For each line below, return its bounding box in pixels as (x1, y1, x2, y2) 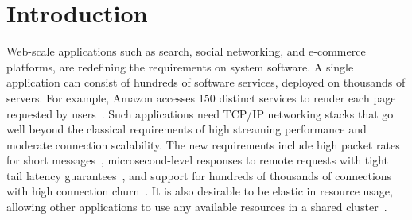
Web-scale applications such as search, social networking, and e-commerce (6, 43, 366, 60)
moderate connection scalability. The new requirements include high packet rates (6, 136, 400, 152)
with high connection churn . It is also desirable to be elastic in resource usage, (6, 183, 393, 199)
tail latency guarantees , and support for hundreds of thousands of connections (6, 167, 392, 183)
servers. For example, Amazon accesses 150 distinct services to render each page (6, 89, 396, 106)
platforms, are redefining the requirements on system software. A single (6, 58, 354, 75)
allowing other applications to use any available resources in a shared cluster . (6, 199, 387, 215)
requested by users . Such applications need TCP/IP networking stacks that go (6, 105, 394, 122)
